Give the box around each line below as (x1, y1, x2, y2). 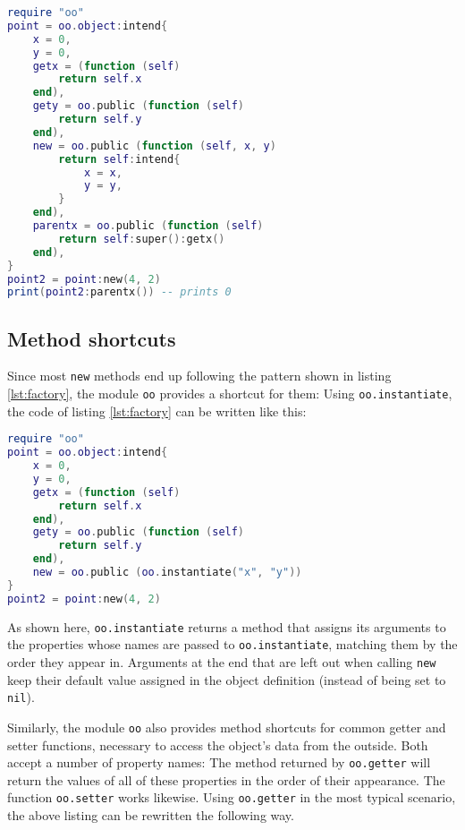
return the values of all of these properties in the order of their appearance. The (7, 770, 445, 789)
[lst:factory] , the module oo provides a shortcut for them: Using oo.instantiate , (7, 384, 452, 403)
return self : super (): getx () (58, 232, 225, 245)
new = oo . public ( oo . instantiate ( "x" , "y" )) (32, 566, 302, 579)
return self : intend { (58, 152, 181, 166)
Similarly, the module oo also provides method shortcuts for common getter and (7, 717, 446, 736)
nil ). (7, 688, 35, 706)
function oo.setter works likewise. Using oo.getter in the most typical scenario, (7, 788, 456, 807)
